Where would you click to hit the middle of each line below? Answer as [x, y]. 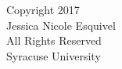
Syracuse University [54, 55]
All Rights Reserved [54, 40]
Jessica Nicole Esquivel [61, 25]
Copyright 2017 [43, 9]
